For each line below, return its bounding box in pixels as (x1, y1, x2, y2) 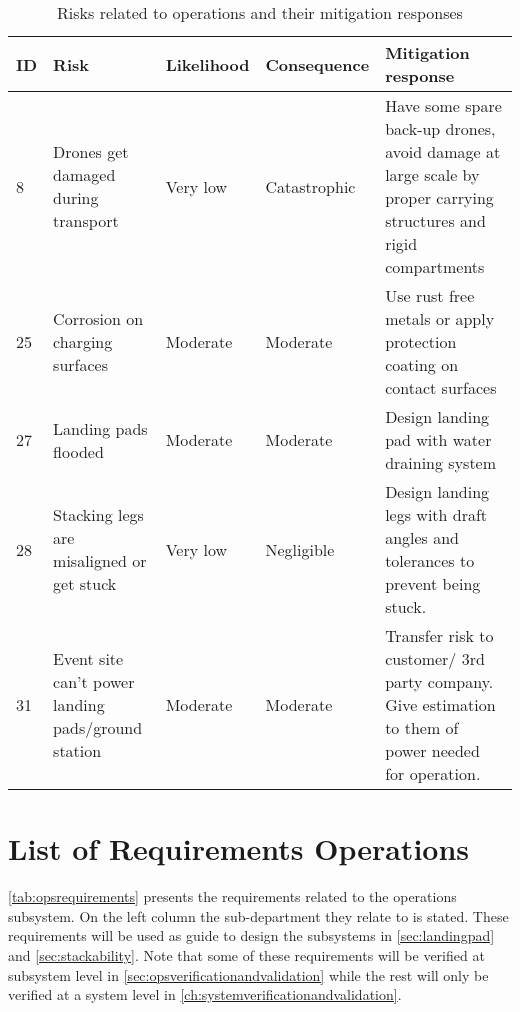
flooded (53, 439, 104, 463)
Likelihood (165, 52, 250, 76)
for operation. (385, 762, 481, 785)
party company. (385, 670, 494, 693)
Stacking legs (53, 503, 144, 526)
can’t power (53, 670, 135, 693)
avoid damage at (385, 140, 501, 163)
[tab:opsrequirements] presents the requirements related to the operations (8, 886, 457, 907)
